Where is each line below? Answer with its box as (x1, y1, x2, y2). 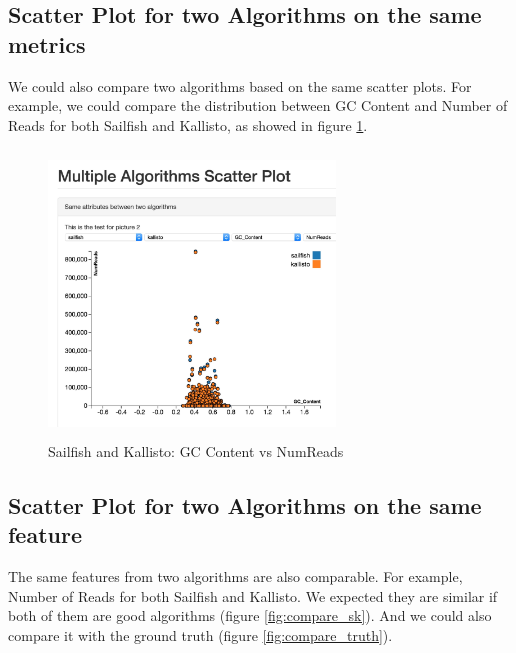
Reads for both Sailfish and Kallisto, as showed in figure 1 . (8, 114, 368, 135)
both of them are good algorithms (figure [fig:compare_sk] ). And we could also (8, 605, 492, 626)
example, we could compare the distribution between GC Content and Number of (8, 95, 508, 116)
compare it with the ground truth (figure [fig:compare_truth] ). (8, 624, 393, 645)
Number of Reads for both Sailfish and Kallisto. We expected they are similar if (8, 585, 498, 606)
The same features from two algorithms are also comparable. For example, (8, 566, 463, 587)
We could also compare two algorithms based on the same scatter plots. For (8, 75, 472, 96)
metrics (8, 28, 86, 59)
